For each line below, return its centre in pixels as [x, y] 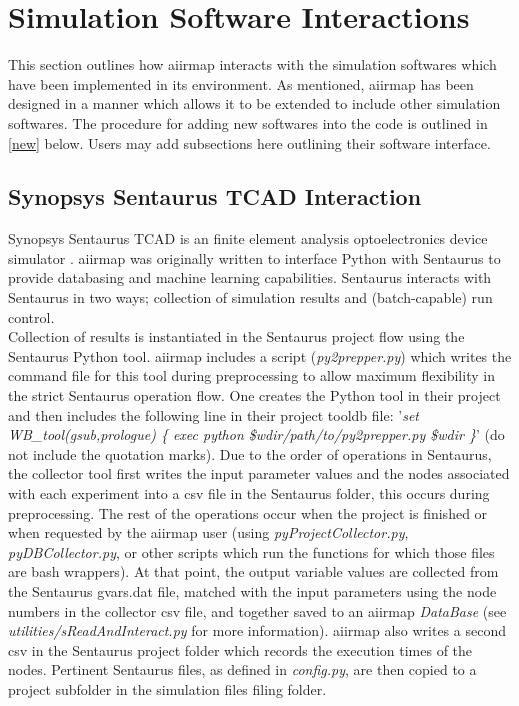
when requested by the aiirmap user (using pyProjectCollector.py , [208, 532]
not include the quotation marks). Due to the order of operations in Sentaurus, [250, 453]
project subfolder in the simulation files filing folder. [167, 688]
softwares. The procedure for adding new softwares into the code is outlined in [248, 122]
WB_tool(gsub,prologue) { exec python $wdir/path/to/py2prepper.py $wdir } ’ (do [256, 434]
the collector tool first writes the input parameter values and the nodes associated [259, 473]
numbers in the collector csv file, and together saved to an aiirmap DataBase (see [257, 610]
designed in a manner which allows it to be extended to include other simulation [254, 103]
